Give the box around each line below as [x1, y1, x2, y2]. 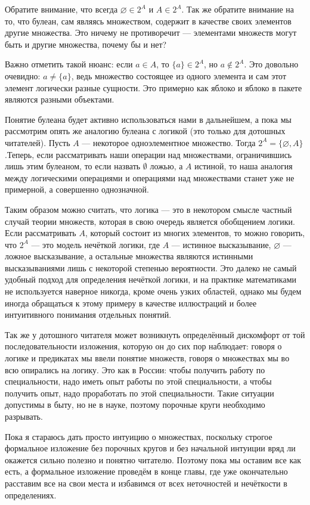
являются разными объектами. [5, 93, 114, 106]
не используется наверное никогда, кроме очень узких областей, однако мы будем [5, 285, 302, 298]
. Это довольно [244, 58, 299, 70]
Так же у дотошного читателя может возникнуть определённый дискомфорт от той [5, 328, 305, 340]
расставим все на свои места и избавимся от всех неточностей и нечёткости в [5, 476, 287, 489]
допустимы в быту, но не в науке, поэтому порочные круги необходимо [5, 398, 265, 411]
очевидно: [5, 69, 41, 82]
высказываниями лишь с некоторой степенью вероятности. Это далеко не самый [5, 261, 297, 274]
